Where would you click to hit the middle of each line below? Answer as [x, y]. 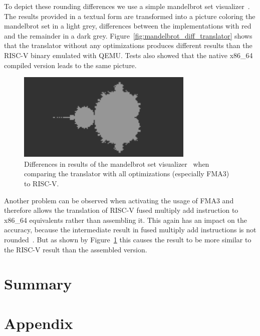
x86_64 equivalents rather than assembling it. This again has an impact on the [126, 220]
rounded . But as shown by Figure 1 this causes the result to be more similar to [128, 239]
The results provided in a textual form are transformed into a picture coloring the [130, 16]
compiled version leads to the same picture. [70, 65]
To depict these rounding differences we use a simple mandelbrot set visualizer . [127, 6]
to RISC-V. [42, 183]
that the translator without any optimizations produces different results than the [128, 45]
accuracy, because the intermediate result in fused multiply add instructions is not [130, 230]
